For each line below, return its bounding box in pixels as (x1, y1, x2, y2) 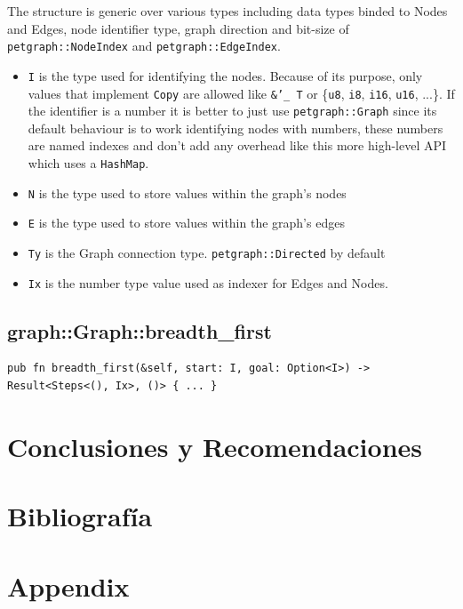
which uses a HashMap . (28, 154, 149, 172)
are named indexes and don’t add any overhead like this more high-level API (28, 136, 447, 155)
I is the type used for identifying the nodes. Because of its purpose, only (28, 66, 423, 84)
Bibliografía (7, 498, 153, 534)
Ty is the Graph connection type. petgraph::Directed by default (28, 243, 386, 261)
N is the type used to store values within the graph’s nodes (28, 183, 347, 202)
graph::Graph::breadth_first (7, 317, 272, 344)
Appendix (7, 567, 130, 604)
